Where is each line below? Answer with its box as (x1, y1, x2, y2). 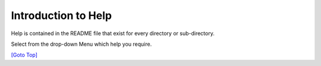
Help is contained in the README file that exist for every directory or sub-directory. (11, 30, 215, 37)
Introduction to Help (11, 9, 112, 22)
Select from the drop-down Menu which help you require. (11, 40, 152, 48)
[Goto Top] (11, 51, 38, 59)
